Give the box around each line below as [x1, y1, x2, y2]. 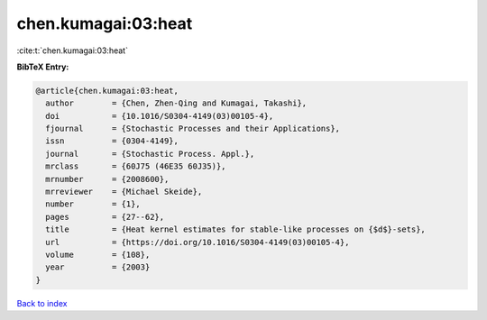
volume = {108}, [45, 250, 151, 260]
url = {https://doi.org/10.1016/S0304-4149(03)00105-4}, [45, 237, 350, 247]
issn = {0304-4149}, [45, 136, 179, 146]
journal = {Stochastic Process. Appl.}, [45, 149, 255, 159]
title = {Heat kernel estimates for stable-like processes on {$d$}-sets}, [45, 224, 426, 234]
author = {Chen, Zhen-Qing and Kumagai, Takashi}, [45, 98, 308, 108]
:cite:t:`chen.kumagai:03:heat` [16, 45, 128, 56]
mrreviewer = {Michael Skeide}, [45, 187, 203, 197]
